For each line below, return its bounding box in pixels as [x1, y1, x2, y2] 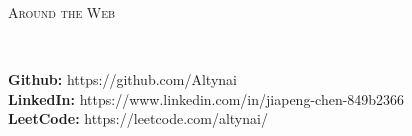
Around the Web [8, 2, 116, 22]
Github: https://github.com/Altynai [8, 69, 237, 90]
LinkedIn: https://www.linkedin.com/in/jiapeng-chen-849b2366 [8, 88, 405, 109]
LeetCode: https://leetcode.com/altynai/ [8, 108, 268, 129]
